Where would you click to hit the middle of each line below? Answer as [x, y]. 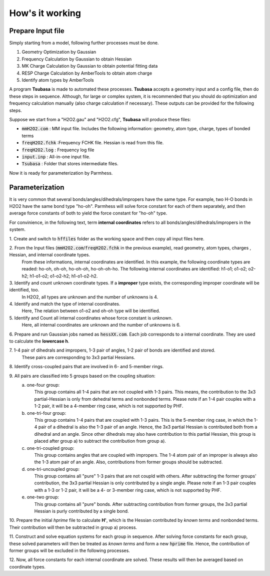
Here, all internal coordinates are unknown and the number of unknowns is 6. [101, 325]
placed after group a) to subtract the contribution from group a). [100, 441]
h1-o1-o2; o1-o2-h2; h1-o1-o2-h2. [63, 276]
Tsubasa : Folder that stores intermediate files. [70, 164]
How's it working [45, 13]
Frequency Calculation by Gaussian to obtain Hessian [77, 59]
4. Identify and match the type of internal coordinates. [65, 304]
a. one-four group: [41, 385]
